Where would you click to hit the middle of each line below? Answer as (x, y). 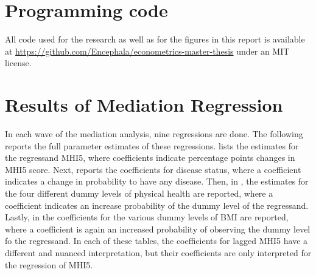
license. (18, 63)
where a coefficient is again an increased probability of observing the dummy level (158, 229)
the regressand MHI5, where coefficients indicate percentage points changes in (150, 158)
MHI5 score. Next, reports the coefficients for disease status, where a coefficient (153, 169)
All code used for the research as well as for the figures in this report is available (155, 39)
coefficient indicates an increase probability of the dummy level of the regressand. (157, 205)
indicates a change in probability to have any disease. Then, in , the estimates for (157, 181)
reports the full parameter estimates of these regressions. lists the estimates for (152, 145)
